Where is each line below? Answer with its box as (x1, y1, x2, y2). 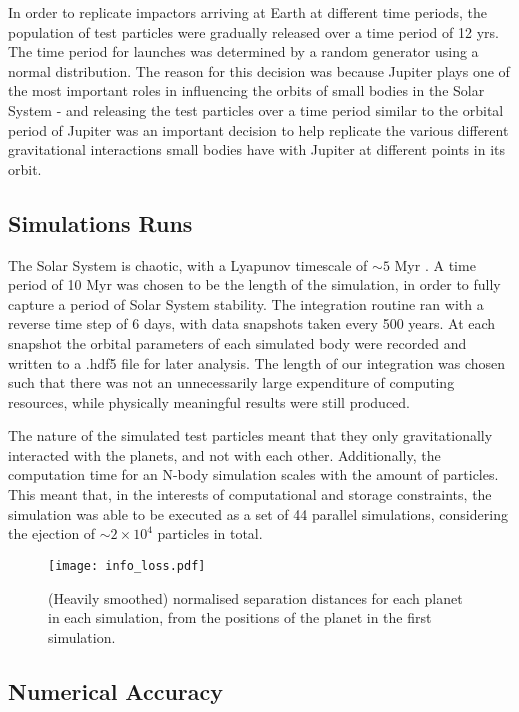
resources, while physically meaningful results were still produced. (8, 391, 410, 412)
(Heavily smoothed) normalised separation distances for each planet (48, 587, 463, 608)
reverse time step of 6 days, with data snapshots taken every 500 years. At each (8, 313, 496, 334)
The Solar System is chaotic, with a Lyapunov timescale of (8, 254, 368, 275)
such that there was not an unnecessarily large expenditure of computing (8, 372, 455, 393)
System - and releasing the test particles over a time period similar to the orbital (8, 99, 504, 120)
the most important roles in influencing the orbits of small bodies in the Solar (8, 80, 485, 101)
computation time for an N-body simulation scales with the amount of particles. (8, 464, 499, 485)
